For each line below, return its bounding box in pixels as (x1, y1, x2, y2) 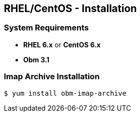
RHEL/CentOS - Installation (4, 2, 137, 14)
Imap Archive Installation (4, 72, 100, 82)
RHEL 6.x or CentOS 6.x (23, 40, 101, 49)
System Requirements (4, 23, 89, 33)
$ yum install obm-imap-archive (4, 89, 126, 97)
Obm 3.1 (23, 55, 49, 64)
